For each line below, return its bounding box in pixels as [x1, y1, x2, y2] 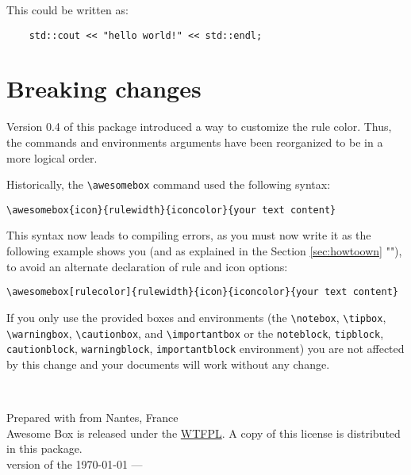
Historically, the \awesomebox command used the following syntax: [6, 176, 331, 193]
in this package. [6, 440, 83, 457]
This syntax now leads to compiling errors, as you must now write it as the [6, 227, 371, 243]
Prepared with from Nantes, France [6, 409, 179, 426]
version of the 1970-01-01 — [6, 455, 143, 472]
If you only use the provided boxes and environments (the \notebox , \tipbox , [6, 308, 386, 325]
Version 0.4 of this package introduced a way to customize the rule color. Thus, [6, 118, 392, 135]
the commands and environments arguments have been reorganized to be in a [6, 133, 383, 150]
